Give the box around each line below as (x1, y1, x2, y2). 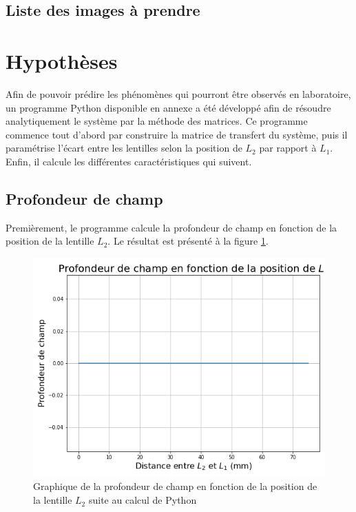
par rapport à (259, 141, 317, 155)
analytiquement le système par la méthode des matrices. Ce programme (6, 114, 308, 128)
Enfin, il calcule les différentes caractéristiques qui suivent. (6, 154, 252, 168)
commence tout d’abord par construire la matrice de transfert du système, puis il (6, 127, 348, 141)
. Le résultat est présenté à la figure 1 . (107, 234, 269, 248)
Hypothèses (6, 46, 118, 74)
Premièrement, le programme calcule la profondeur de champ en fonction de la (6, 220, 337, 234)
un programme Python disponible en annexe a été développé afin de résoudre (6, 100, 331, 114)
